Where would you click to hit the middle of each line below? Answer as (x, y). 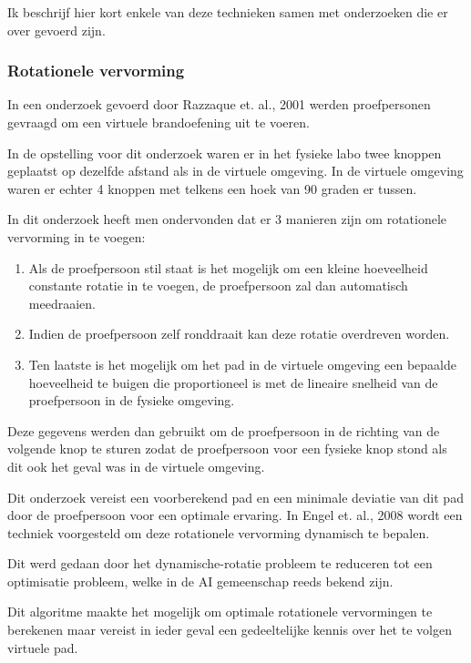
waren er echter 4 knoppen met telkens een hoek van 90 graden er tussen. (212, 188)
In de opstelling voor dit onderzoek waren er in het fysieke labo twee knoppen (225, 153)
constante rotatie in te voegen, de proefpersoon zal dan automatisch (218, 286)
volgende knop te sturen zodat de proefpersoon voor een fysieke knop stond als (227, 449)
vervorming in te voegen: (77, 236)
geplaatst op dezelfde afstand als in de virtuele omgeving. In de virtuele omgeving (235, 171)
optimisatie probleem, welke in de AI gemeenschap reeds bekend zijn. (200, 581)
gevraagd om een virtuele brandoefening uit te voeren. (159, 122)
